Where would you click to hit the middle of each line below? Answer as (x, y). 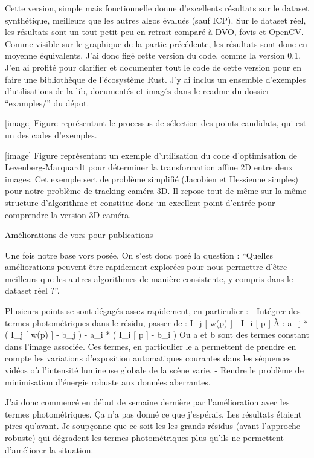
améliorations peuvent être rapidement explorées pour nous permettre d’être (146, 267)
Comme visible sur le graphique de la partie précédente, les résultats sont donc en (156, 43)
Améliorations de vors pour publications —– (87, 235)
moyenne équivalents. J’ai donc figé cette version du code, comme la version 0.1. (153, 55)
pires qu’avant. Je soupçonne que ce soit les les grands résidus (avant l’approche (152, 426)
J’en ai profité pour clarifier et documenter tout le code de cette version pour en (153, 67)
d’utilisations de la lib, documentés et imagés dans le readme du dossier (137, 91)
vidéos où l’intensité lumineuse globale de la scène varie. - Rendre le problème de (154, 370)
